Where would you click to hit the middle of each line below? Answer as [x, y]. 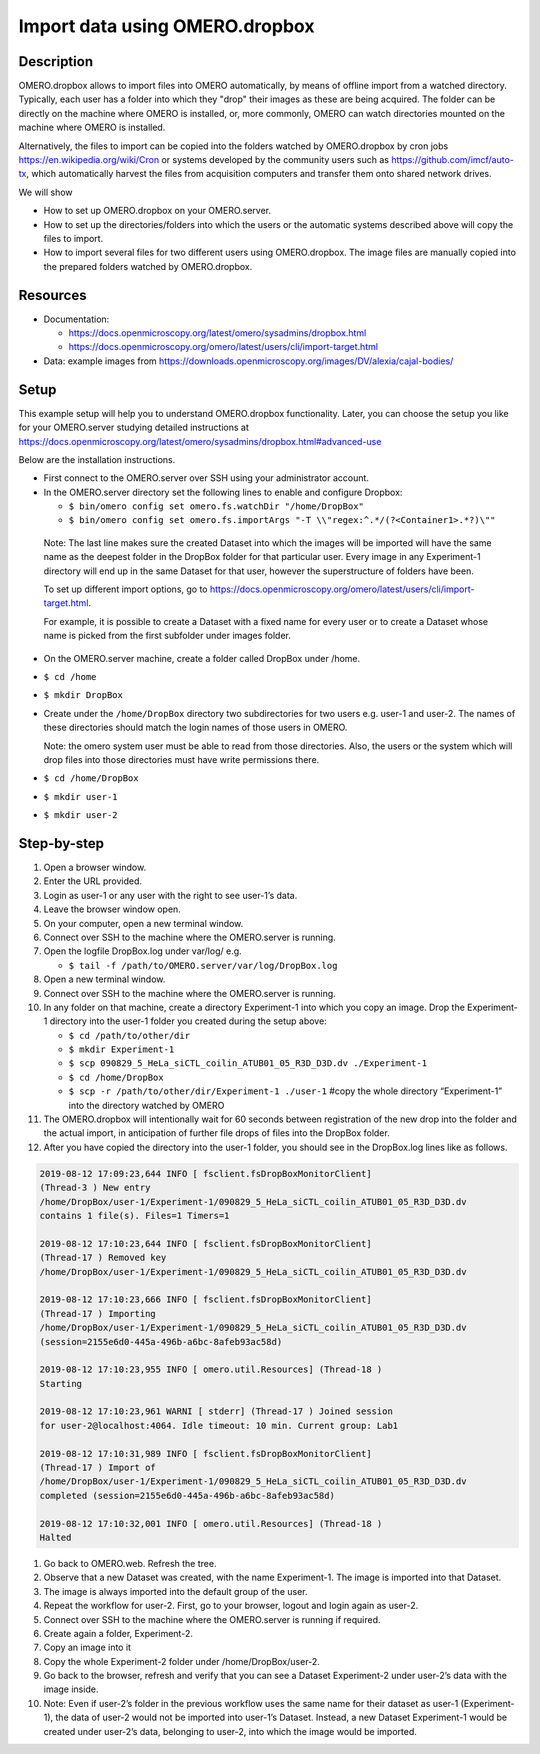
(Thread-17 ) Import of [98, 1468]
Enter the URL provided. [93, 881]
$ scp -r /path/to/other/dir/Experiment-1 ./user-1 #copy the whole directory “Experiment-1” [285, 1091]
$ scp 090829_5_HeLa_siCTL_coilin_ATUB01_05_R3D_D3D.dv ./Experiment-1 [248, 1063]
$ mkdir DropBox [83, 695]
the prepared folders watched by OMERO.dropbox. [148, 266]
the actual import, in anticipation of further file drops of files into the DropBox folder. [216, 1133]
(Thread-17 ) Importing [98, 1313]
